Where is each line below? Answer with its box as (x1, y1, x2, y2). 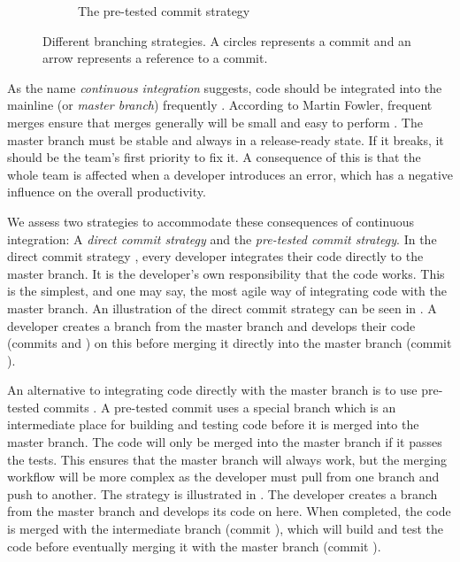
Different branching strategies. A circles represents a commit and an (42, 31, 411, 50)
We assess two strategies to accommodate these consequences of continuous (7, 212, 414, 230)
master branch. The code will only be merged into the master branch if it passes (7, 433, 442, 451)
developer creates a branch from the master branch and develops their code (7, 316, 416, 335)
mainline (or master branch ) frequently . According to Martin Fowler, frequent (7, 96, 433, 114)
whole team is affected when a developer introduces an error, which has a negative (7, 165, 453, 183)
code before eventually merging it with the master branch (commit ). (7, 536, 381, 555)
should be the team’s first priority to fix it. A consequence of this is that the (7, 148, 421, 166)
